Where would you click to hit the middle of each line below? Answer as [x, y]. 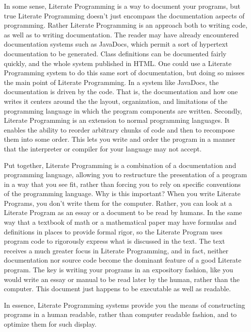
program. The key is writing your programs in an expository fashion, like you [119, 270]
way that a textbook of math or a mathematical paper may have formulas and [120, 222]
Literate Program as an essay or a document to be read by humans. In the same [123, 212]
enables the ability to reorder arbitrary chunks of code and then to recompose [119, 129]
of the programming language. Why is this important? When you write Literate [122, 193]
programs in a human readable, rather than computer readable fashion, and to [120, 314]
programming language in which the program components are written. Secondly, [123, 110]
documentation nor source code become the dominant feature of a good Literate [123, 260]
